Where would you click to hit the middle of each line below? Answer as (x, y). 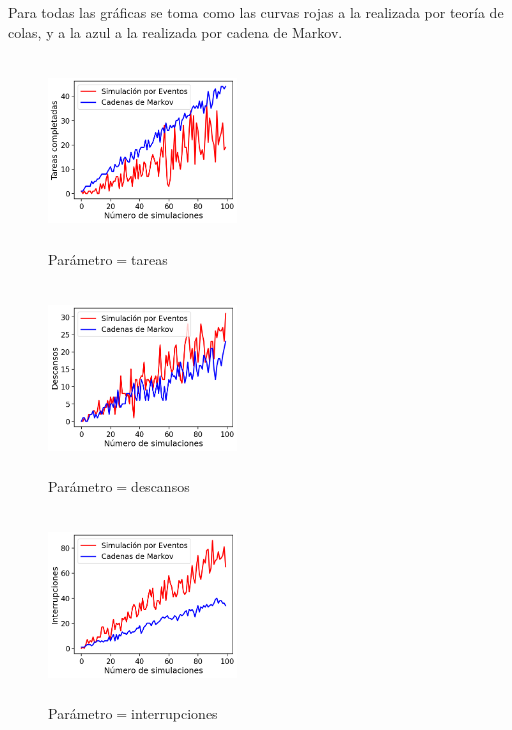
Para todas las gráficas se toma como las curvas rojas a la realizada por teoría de (256, 12)
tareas (149, 258)
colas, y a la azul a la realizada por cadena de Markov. (175, 31)
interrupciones (174, 713)
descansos (160, 485)
